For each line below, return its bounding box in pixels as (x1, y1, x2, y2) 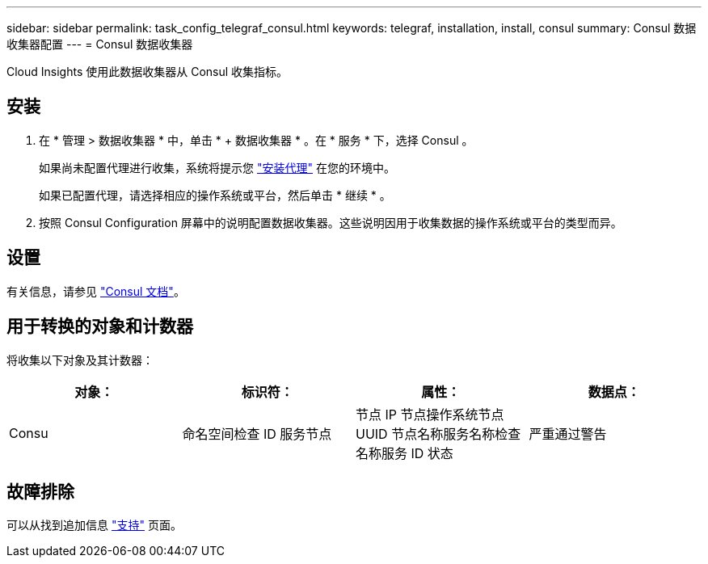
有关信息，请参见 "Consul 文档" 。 (6, 284, 185, 298)
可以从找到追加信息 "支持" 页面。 (6, 518, 182, 532)
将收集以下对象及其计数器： (6, 352, 154, 367)
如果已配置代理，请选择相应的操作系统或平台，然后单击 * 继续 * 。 (39, 187, 391, 202)
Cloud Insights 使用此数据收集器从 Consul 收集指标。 (6, 65, 289, 78)
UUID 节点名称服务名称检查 (356, 425, 521, 442)
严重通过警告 (529, 425, 607, 442)
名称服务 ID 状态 (356, 444, 453, 461)
